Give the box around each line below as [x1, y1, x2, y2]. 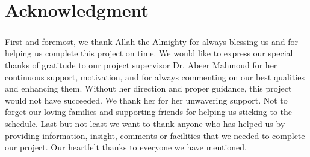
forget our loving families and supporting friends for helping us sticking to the [5, 105, 293, 118]
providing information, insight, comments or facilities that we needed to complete [5, 129, 305, 141]
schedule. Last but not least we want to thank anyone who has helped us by [5, 117, 285, 129]
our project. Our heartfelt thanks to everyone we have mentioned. [5, 141, 247, 153]
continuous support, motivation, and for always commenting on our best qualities [5, 70, 305, 83]
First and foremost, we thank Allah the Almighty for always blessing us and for [5, 35, 298, 47]
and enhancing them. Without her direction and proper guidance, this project [5, 82, 292, 95]
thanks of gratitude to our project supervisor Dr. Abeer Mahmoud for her [5, 58, 277, 71]
